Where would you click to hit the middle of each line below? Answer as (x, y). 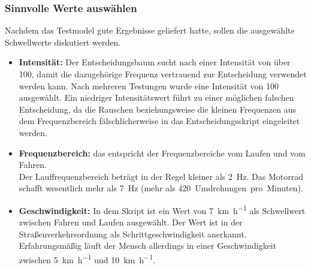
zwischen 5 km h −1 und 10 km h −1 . (87, 258)
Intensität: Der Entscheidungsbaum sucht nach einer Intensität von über (155, 62)
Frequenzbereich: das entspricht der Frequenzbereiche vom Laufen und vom (162, 153)
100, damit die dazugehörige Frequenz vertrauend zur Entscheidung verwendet (163, 74)
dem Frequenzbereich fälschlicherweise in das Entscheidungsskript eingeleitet (159, 121)
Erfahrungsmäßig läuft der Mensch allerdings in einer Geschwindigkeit (148, 246)
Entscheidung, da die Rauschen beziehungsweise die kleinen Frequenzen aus (158, 109)
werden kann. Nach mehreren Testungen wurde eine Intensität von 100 (149, 85)
